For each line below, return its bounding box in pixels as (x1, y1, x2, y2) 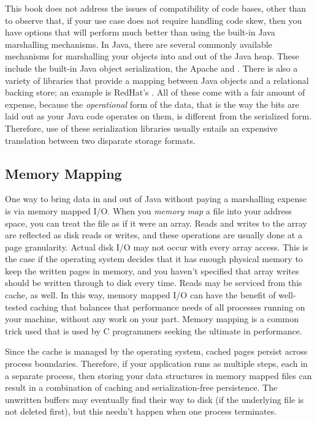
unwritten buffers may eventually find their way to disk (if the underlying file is (5, 393, 304, 405)
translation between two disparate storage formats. (5, 134, 196, 146)
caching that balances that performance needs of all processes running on (30, 300, 305, 313)
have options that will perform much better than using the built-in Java (5, 26, 275, 39)
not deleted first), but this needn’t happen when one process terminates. (5, 405, 277, 418)
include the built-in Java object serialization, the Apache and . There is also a (5, 61, 298, 74)
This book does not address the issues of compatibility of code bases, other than (5, 2, 307, 14)
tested (5, 300, 28, 313)
